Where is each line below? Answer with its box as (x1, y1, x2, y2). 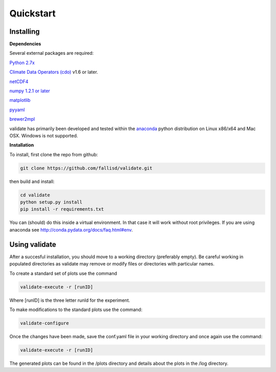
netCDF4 (9, 78, 29, 85)
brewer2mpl (9, 116, 35, 122)
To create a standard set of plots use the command (9, 270, 118, 276)
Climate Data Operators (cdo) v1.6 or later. (9, 69, 98, 75)
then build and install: (9, 178, 55, 184)
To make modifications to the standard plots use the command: (9, 306, 143, 313)
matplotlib (9, 97, 31, 104)
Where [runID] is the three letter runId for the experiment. (9, 297, 130, 303)
